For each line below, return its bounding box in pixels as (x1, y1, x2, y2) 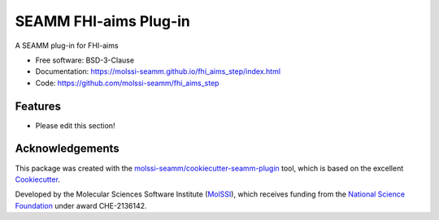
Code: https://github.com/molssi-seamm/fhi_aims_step (35, 78, 219, 88)
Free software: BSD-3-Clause (35, 55, 134, 65)
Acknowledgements (15, 142, 120, 156)
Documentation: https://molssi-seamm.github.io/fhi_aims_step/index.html (35, 67, 280, 76)
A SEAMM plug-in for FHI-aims (15, 41, 119, 50)
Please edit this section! (35, 120, 115, 130)
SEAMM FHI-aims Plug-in (15, 12, 191, 30)
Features (15, 99, 61, 113)
